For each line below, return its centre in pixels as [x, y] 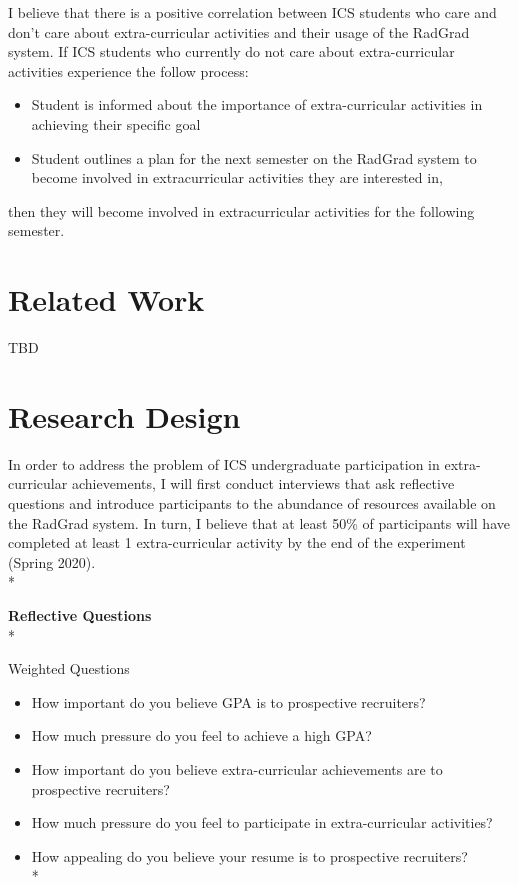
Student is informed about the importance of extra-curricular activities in [257, 104]
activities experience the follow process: [128, 70]
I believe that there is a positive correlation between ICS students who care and [252, 12]
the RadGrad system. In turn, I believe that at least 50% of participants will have [259, 522]
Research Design [124, 415]
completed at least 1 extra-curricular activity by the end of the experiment [237, 542]
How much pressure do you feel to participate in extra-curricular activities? [262, 822]
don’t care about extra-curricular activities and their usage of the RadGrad [239, 31]
